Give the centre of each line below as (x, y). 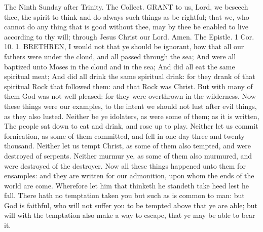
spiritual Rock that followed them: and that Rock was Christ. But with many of (128, 86)
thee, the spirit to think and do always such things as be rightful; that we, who (127, 16)
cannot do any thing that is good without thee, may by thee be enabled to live (126, 27)
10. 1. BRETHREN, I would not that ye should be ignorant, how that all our (124, 46)
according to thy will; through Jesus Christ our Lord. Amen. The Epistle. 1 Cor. (129, 36)
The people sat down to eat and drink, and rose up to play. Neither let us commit (131, 126)
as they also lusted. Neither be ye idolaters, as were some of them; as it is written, (132, 116)
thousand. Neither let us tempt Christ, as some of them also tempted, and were (128, 146)
